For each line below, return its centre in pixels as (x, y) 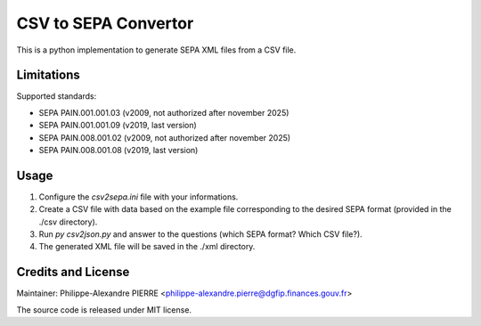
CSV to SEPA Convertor (105, 23)
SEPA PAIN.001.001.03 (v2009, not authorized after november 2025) (164, 112)
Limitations (48, 75)
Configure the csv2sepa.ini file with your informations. (139, 197)
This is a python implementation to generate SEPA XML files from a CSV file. (156, 50)
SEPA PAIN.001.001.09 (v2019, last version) (118, 126)
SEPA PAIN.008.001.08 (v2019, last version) (118, 151)
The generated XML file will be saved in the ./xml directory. (147, 247)
